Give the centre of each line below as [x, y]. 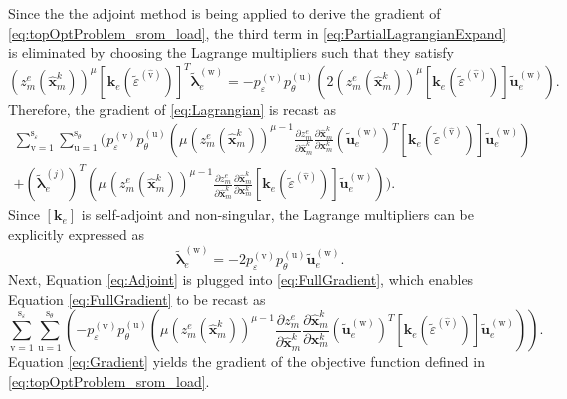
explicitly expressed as [76, 234]
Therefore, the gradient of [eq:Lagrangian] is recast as [172, 109]
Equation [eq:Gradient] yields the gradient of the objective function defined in [246, 361]
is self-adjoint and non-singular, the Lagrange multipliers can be [278, 214]
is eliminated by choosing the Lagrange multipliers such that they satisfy [231, 52]
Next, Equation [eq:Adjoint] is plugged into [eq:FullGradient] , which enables [241, 279]
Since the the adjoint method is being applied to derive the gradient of [224, 13]
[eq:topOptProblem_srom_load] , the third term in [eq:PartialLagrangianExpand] [257, 32]
